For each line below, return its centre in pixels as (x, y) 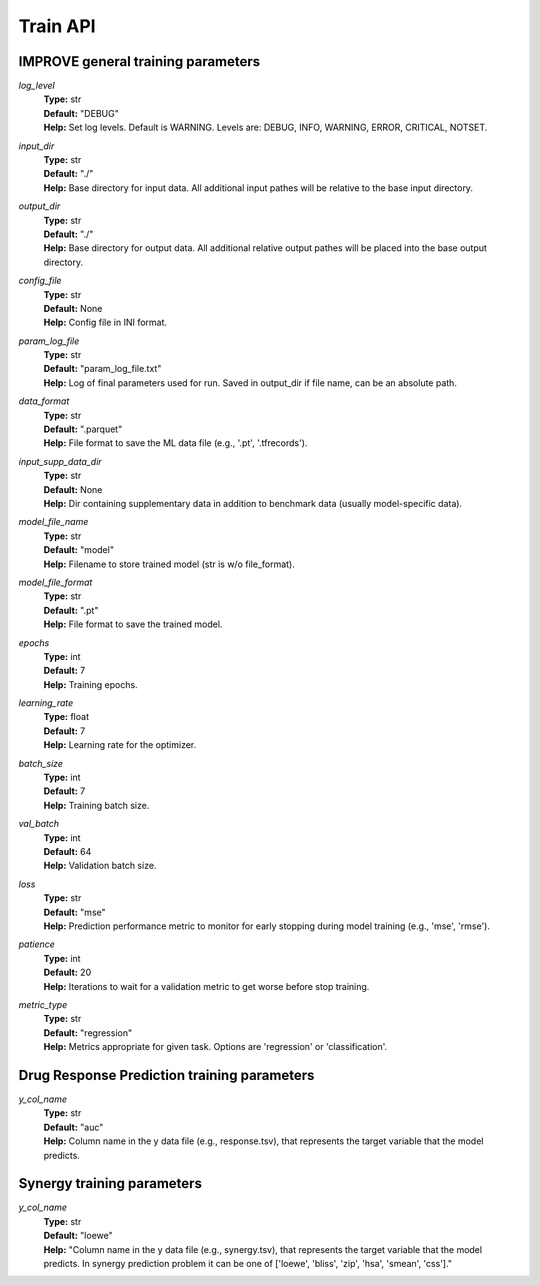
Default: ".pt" (71, 610)
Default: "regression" (88, 1032)
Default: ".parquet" (83, 429)
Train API (57, 26)
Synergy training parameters (110, 1183)
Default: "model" (79, 550)
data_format (44, 401)
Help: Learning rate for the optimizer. (120, 745)
